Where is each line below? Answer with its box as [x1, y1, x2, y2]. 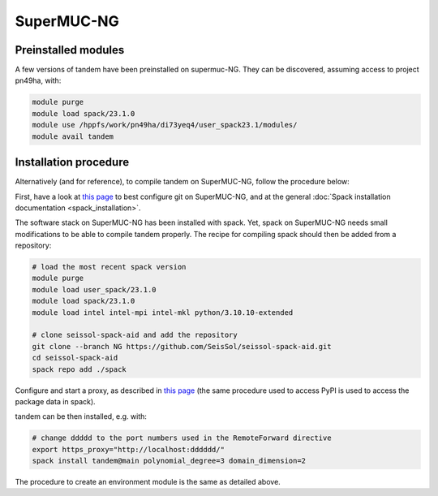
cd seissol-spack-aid [32, 353, 118, 363]
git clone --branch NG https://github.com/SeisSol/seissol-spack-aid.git [32, 342, 332, 351]
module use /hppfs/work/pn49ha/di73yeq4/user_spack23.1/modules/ [32, 120, 298, 130]
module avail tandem [32, 132, 114, 141]
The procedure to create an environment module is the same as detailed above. [15, 477, 281, 487]
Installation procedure [15, 155, 130, 170]
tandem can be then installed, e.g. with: [15, 412, 148, 421]
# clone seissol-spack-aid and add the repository [32, 330, 238, 340]
